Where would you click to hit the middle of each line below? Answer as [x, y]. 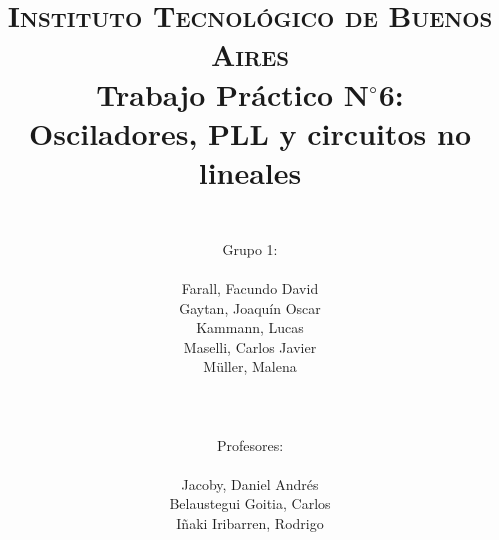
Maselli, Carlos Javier [250, 346]
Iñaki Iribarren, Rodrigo [250, 523]
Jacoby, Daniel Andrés [250, 483]
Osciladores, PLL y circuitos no [249, 132]
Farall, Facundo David [250, 287]
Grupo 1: [250, 248]
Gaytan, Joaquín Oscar [250, 307]
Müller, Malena [250, 366]
